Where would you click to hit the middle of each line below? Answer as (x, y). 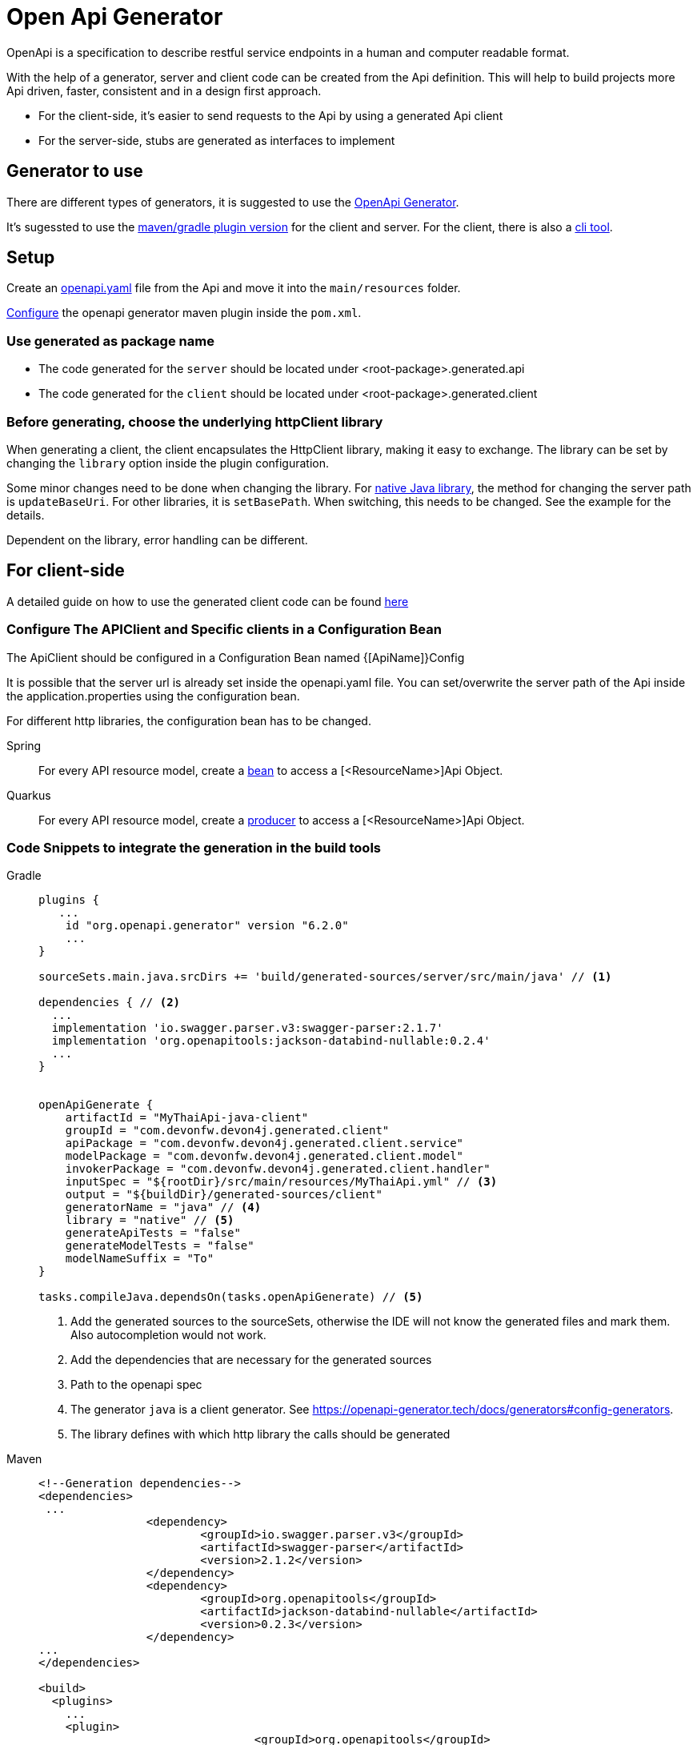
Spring (24, 745)
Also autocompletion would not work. (168, 1335)
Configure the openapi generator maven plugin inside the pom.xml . (184, 313)
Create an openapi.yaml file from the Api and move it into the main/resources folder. (234, 288)
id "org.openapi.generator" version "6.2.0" (207, 926)
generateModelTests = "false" (160, 1246)
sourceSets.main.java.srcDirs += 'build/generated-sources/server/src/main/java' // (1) (325, 977)
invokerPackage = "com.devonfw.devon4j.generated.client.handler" (278, 1169)
